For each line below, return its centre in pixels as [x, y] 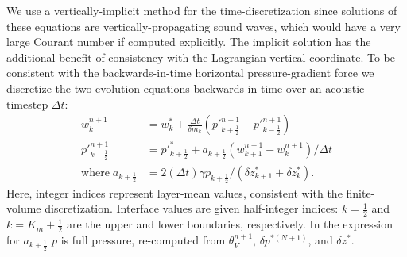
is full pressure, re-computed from [143, 240]
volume [24, 208]
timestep [27, 104]
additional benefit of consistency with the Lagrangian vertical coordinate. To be [201, 57]
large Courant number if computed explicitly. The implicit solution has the [189, 42]
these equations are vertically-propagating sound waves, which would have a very [203, 26]
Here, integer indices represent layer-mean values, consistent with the [174, 192]
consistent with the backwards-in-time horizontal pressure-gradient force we [190, 73]
